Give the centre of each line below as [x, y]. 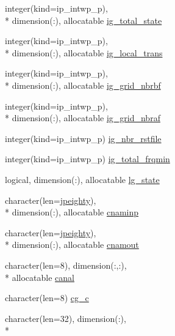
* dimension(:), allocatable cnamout [72, 245]
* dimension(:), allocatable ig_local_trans [84, 52]
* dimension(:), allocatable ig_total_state [84, 20]
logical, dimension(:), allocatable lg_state [82, 179]
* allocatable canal [40, 277]
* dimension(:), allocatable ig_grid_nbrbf [83, 85]
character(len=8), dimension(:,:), [66, 265]
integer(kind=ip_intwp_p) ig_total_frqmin [87, 159]
